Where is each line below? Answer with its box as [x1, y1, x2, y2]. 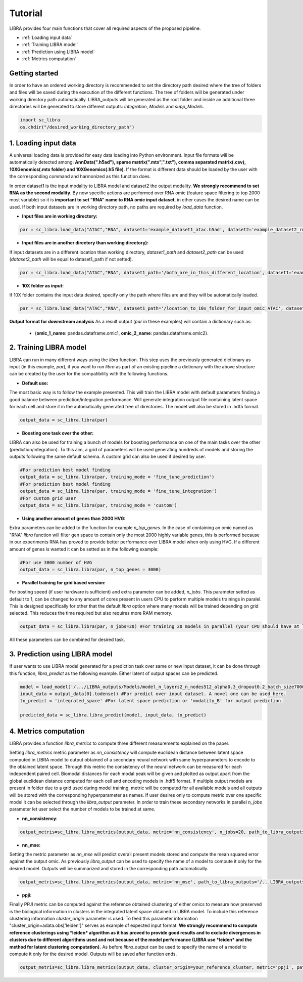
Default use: [22, 380, 48, 386]
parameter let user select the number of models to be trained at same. [9, 806, 156, 812]
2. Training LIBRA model [9, 343, 87, 352]
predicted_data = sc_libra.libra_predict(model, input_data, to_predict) [20, 712, 207, 718]
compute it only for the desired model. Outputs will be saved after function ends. [9, 951, 177, 957]
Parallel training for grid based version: [22, 579, 106, 585]
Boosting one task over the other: [22, 430, 94, 436]
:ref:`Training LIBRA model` [22, 41, 78, 48]
